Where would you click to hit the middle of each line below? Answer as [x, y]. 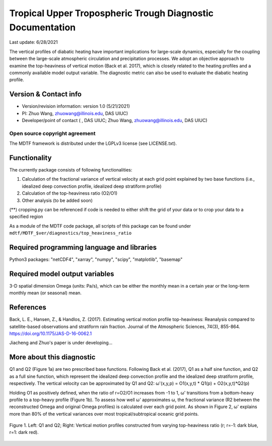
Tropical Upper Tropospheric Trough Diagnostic [111, 13]
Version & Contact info [45, 94]
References [28, 308]
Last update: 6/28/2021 [33, 42]
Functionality [30, 158]
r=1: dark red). [24, 432]
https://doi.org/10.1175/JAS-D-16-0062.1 [51, 333]
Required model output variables [62, 274]
